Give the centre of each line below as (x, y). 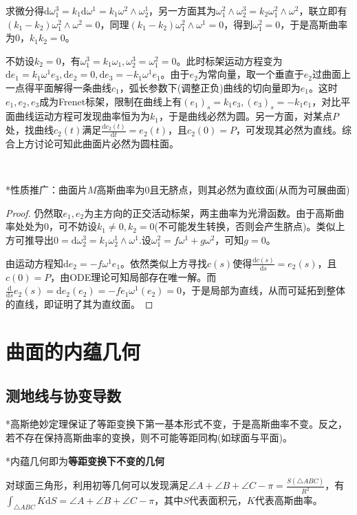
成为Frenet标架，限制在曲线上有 (111, 101)
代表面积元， (218, 500)
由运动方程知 (34, 263)
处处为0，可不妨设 (56, 226)
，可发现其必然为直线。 (289, 130)
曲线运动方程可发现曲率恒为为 (82, 116)
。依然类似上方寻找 (164, 263)
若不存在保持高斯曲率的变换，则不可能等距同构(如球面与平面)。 (149, 437)
